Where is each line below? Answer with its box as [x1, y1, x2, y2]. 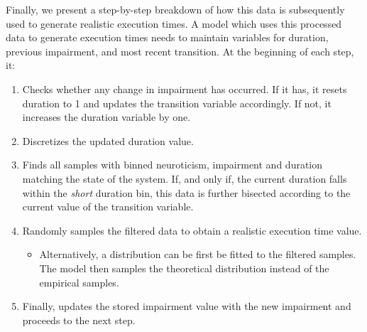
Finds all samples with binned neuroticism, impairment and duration [22, 157, 323, 172]
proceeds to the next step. [22, 312, 136, 327]
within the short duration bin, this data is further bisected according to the [22, 185, 351, 200]
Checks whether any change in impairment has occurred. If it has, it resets [22, 81, 347, 96]
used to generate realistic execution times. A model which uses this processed [6, 16, 342, 31]
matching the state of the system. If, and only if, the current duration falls [22, 171, 347, 186]
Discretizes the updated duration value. [22, 133, 194, 148]
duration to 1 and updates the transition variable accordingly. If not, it [22, 95, 332, 110]
